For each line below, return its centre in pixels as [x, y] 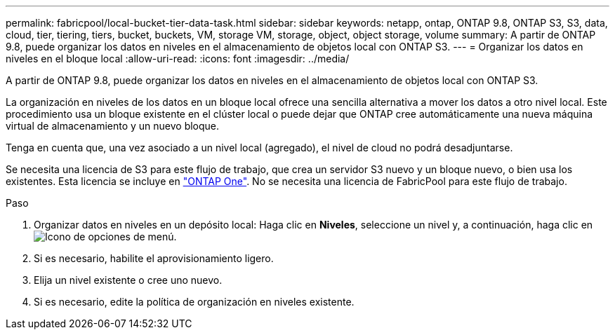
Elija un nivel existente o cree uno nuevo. [128, 280]
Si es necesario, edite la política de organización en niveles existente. [194, 302]
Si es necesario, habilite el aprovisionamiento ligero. [154, 258]
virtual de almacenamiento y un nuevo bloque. [113, 126]
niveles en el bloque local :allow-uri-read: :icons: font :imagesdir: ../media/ [178, 59]
